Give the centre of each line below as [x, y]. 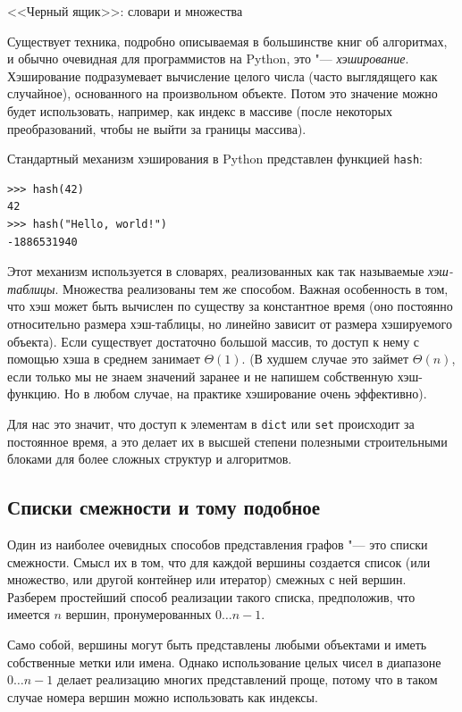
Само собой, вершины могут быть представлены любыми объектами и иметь [217, 644]
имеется [29, 614]
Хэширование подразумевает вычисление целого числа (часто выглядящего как [223, 75]
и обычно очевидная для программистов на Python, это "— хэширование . [208, 59]
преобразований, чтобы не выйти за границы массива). [157, 128]
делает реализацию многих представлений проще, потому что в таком [247, 679]
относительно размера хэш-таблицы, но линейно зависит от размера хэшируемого [230, 323]
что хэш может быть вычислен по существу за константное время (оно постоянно [230, 306]
